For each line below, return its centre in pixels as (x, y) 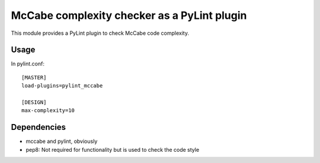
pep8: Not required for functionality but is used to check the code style (113, 149)
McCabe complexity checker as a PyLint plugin (129, 15)
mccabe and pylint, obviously (62, 141)
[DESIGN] (34, 102)
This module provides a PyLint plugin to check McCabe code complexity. (100, 33)
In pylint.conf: (28, 64)
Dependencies (39, 127)
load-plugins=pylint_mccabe (62, 86)
